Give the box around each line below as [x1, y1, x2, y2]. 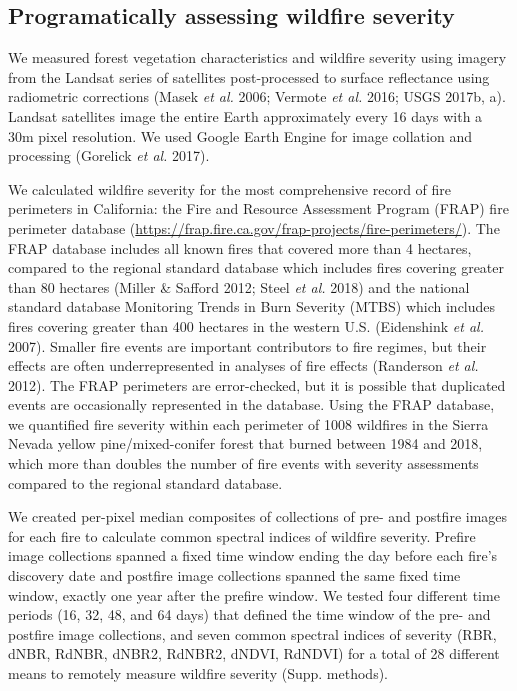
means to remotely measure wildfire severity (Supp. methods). [8, 663, 389, 684]
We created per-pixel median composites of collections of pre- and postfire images [8, 506, 508, 527]
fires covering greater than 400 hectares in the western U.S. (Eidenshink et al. [8, 315, 484, 336]
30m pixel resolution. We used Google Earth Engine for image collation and [8, 125, 472, 146]
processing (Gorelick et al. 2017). [8, 145, 210, 166]
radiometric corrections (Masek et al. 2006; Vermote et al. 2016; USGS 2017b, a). [8, 86, 506, 107]
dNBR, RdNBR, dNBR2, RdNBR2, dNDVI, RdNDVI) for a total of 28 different [8, 643, 500, 664]
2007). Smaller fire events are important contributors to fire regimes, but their [8, 335, 487, 356]
